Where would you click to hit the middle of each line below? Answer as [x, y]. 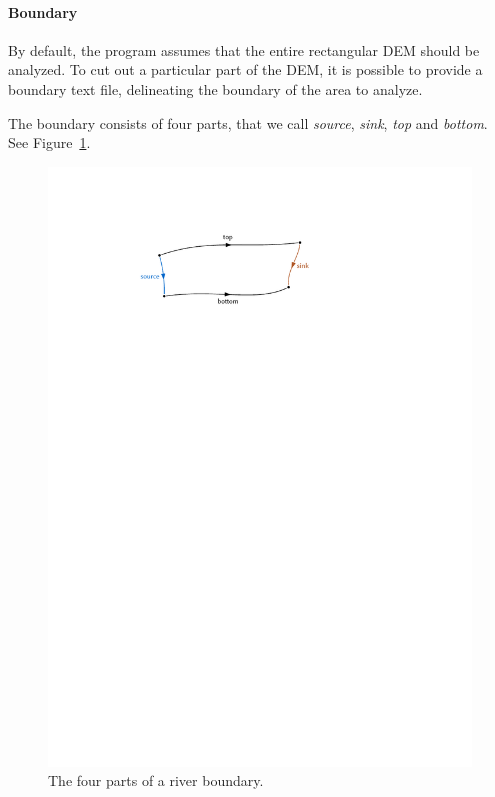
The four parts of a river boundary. [156, 780]
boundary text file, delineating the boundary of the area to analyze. [215, 88]
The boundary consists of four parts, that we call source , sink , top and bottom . [248, 122]
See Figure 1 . [49, 142]
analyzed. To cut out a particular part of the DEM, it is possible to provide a [245, 69]
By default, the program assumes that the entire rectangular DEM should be [244, 49]
